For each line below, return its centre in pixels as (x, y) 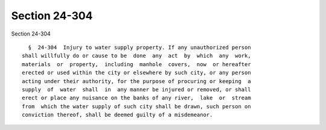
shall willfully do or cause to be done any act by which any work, (136, 56)
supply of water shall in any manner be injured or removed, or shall (136, 89)
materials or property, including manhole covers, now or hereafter (136, 64)
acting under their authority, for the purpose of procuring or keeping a (136, 81)
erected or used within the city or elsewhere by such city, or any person (136, 73)
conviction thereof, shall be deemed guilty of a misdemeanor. (117, 115)
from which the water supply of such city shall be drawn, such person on (136, 106)
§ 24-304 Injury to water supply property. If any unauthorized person (139, 47)
